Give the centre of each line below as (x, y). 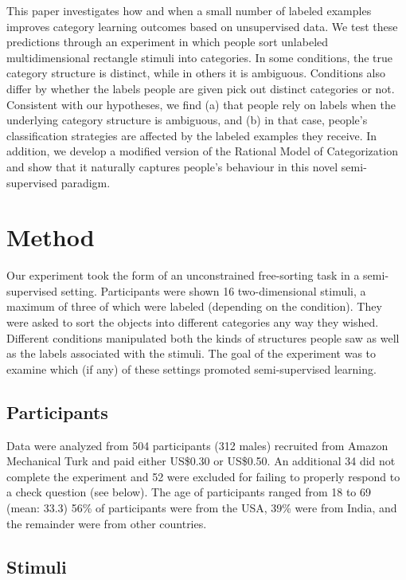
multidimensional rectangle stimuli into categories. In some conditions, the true (200, 57)
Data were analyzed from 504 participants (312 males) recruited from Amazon (197, 445)
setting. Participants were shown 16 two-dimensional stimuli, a (213, 290)
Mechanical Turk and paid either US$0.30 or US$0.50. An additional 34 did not (201, 461)
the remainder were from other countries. (107, 523)
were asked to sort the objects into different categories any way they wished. (193, 322)
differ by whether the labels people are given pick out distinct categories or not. (201, 88)
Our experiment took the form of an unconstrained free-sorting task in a (183, 275)
